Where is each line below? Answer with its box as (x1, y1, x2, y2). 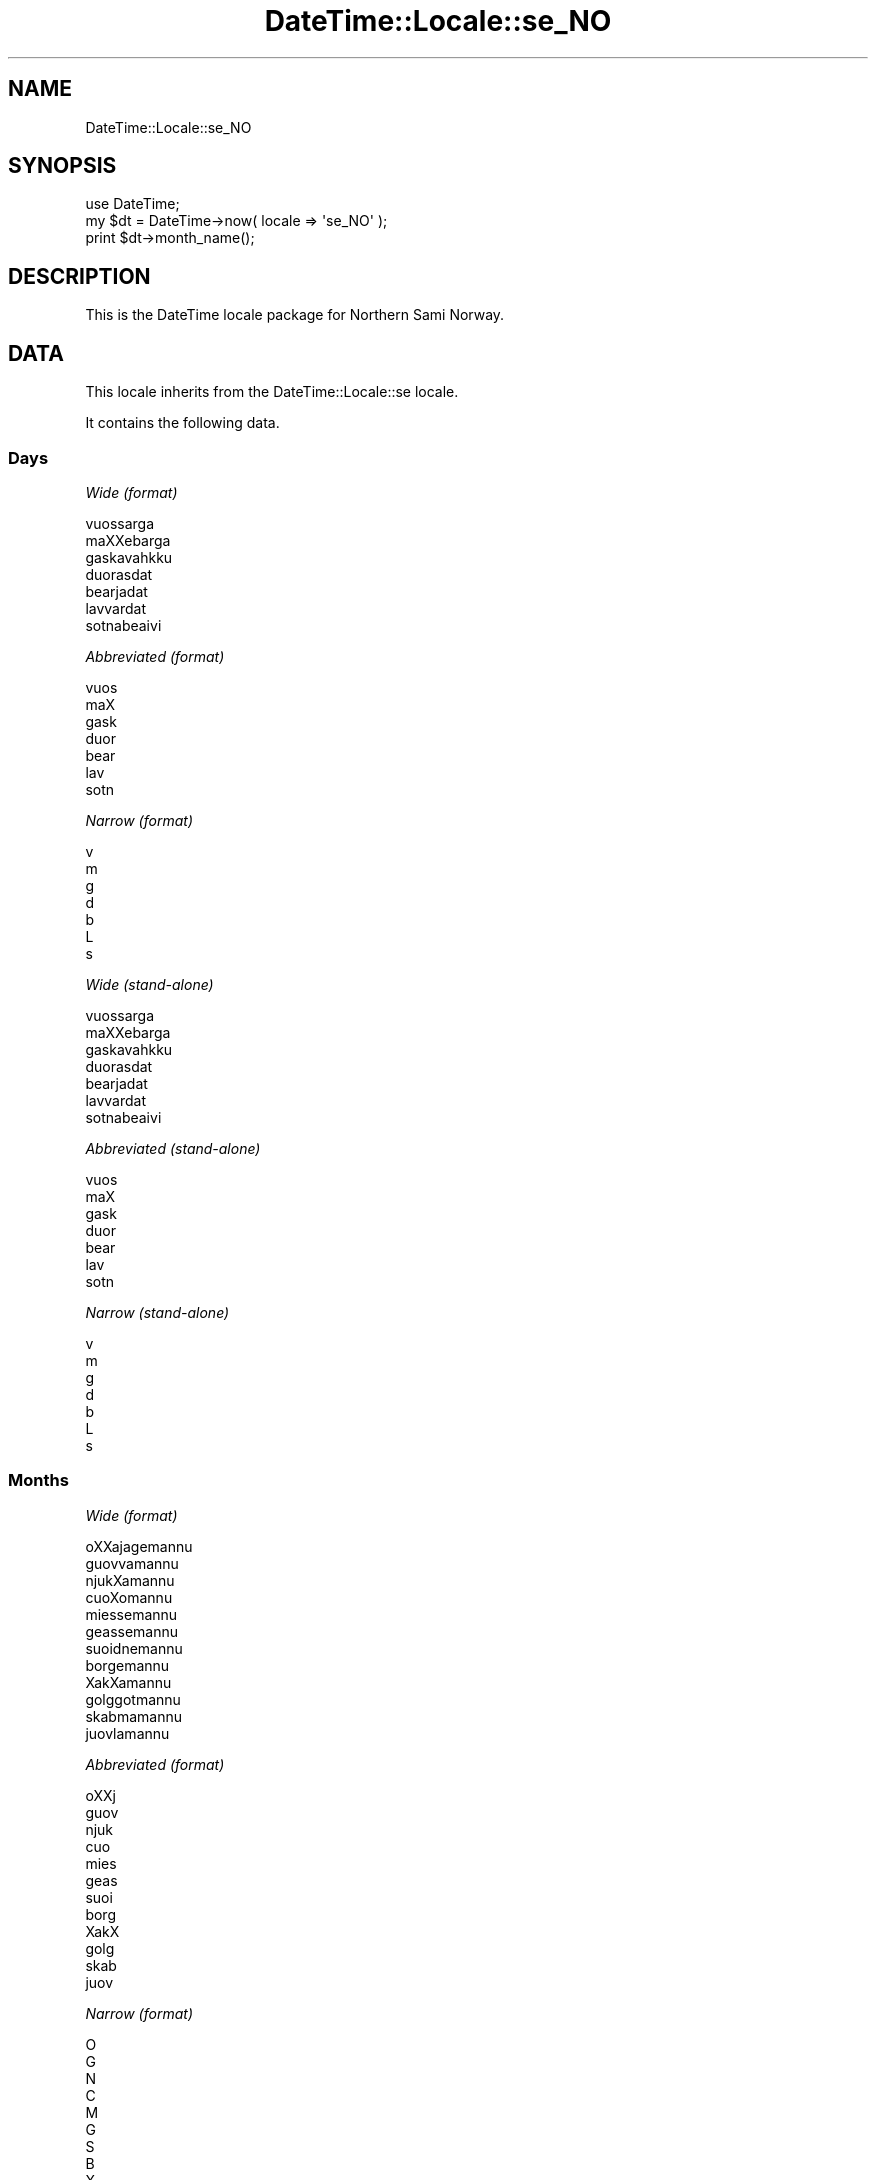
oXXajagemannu (85, 1537, 193, 1555)
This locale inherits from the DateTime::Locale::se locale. (85, 383, 459, 401)
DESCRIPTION (8, 263, 151, 289)
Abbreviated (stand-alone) (85, 1139, 261, 1157)
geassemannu (85, 1622, 179, 1640)
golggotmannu (85, 1690, 181, 1708)
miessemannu (85, 1605, 178, 1623)
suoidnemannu (85, 1639, 183, 1657)
